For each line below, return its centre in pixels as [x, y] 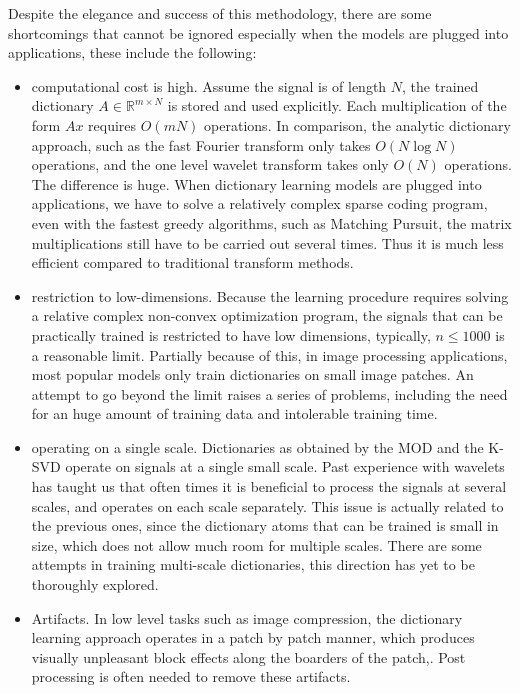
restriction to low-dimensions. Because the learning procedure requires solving [270, 295]
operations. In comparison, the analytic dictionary [357, 124]
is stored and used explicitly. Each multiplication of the [337, 105]
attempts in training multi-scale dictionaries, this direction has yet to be [253, 564]
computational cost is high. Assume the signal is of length [209, 85]
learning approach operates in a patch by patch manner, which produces [253, 637]
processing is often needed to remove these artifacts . [191, 676]
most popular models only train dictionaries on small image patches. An [252, 374]
